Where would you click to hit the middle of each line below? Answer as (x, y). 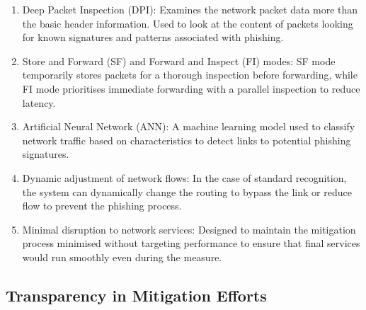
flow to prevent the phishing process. (102, 206)
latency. (39, 102)
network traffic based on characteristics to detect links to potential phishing (187, 140)
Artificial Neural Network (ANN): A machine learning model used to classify (189, 126)
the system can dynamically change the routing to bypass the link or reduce (187, 191)
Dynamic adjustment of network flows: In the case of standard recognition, (184, 177)
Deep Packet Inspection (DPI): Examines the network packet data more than (190, 9)
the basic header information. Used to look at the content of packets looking (188, 23)
